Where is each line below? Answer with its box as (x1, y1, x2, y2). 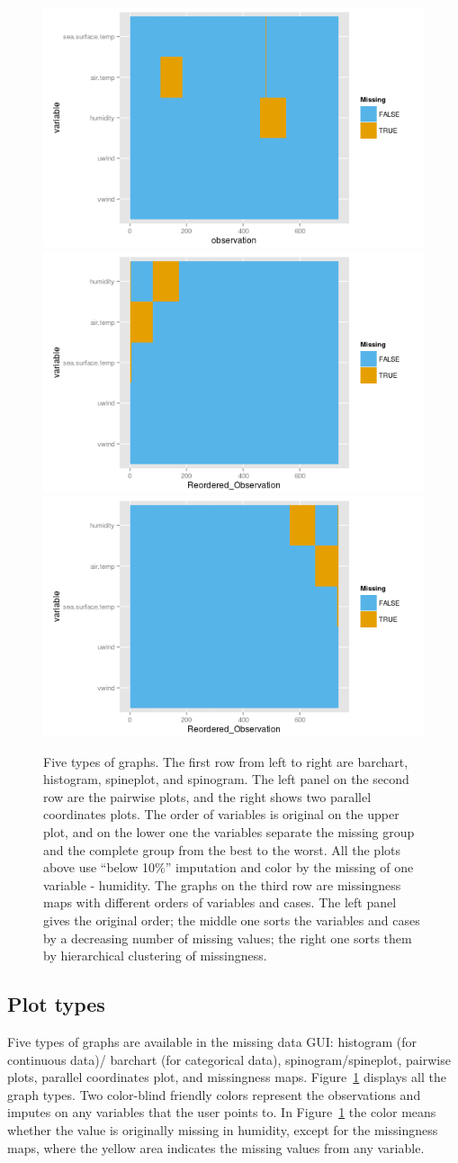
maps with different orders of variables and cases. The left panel (43, 893, 397, 912)
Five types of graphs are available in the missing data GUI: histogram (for (7, 1032, 418, 1050)
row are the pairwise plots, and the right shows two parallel (43, 787, 372, 806)
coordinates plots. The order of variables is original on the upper (43, 805, 400, 824)
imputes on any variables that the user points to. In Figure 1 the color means (7, 1103, 436, 1122)
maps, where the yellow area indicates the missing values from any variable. (7, 1138, 425, 1157)
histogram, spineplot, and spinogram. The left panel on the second (43, 770, 409, 789)
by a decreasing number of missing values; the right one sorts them (43, 928, 412, 947)
